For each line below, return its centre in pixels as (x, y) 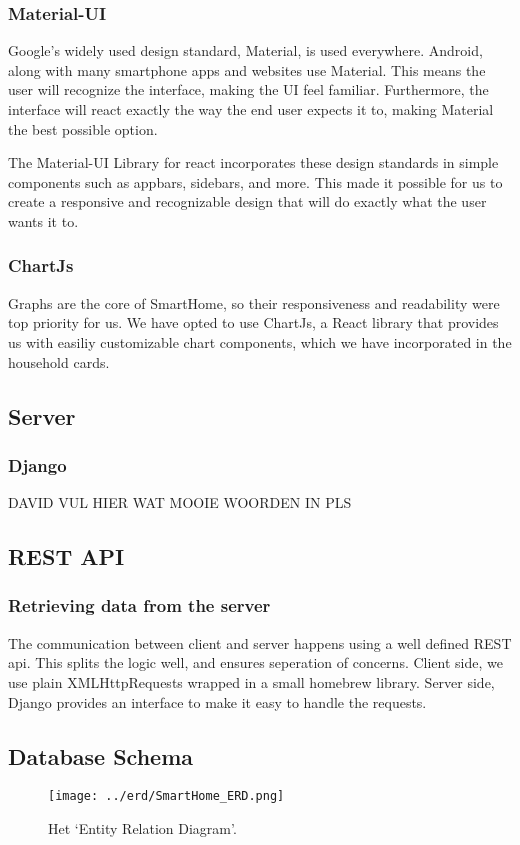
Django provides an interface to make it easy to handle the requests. (217, 701)
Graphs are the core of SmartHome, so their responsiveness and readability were (254, 302)
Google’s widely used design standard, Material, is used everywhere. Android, (245, 50)
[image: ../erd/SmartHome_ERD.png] (166, 796)
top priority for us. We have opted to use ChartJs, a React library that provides (253, 322)
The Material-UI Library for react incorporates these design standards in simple (253, 162)
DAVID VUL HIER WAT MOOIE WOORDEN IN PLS (180, 502)
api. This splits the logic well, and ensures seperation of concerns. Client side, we (255, 662)
